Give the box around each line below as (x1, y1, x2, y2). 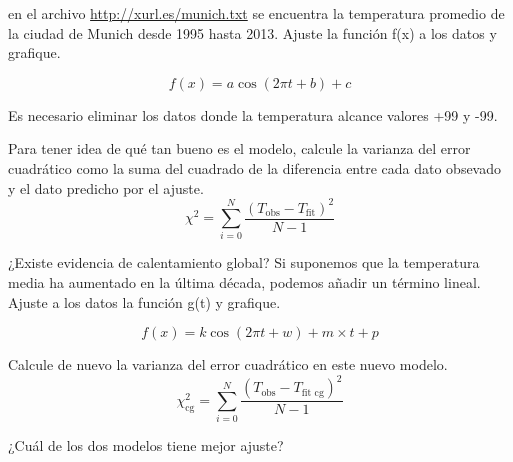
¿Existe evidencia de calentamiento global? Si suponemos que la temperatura (8, 252, 480, 273)
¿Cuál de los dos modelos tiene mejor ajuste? (8, 435, 284, 456)
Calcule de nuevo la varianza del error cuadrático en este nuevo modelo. (8, 354, 448, 375)
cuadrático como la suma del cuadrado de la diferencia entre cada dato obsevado (8, 157, 502, 178)
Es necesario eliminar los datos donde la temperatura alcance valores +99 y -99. (8, 104, 498, 125)
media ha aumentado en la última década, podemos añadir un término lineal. (8, 272, 481, 293)
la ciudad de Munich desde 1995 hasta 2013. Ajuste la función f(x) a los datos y (8, 22, 497, 43)
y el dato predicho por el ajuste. (8, 177, 204, 198)
